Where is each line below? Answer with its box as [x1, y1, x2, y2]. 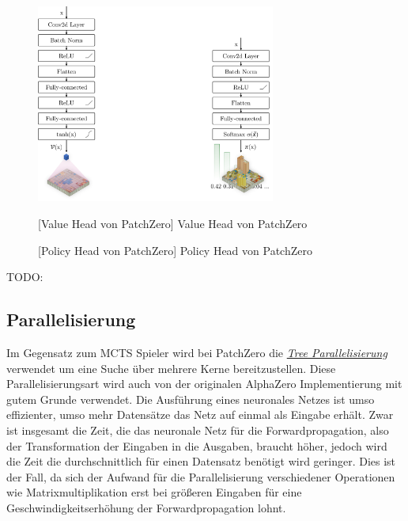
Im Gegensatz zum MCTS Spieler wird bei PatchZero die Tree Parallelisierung [6, 344, 387, 360]
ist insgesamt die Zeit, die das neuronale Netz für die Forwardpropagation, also [6, 421, 389, 438]
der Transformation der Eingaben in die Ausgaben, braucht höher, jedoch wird [6, 437, 387, 454]
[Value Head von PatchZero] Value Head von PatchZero [38, 215, 308, 231]
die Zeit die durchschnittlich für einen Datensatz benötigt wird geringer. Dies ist [6, 453, 396, 470]
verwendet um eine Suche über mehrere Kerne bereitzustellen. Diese [6, 359, 336, 376]
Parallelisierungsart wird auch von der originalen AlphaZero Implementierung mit [6, 375, 402, 392]
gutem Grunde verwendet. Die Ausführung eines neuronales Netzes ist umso [6, 390, 375, 407]
